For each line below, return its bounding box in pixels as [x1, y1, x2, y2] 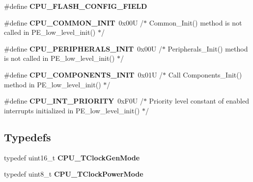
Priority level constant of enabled [149, 96, 249, 106]
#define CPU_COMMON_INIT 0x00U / [4, 17, 144, 27]
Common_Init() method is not [149, 17, 242, 27]
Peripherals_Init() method [168, 43, 248, 53]
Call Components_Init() [168, 69, 242, 79]
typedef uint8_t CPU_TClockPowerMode [4, 169, 143, 179]
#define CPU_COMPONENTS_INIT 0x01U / [4, 69, 163, 79]
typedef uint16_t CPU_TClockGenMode [4, 152, 140, 162]
